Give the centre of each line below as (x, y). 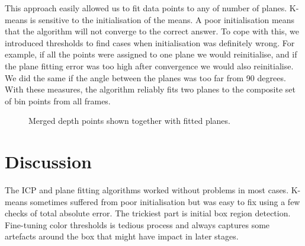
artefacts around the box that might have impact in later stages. (122, 236)
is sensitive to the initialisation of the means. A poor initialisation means (162, 19)
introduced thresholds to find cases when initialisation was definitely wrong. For (150, 42)
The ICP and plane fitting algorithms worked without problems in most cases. (147, 190)
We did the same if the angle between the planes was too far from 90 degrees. (145, 77)
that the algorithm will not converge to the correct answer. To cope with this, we (152, 31)
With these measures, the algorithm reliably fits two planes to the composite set (150, 89)
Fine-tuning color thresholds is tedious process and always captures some (137, 224)
